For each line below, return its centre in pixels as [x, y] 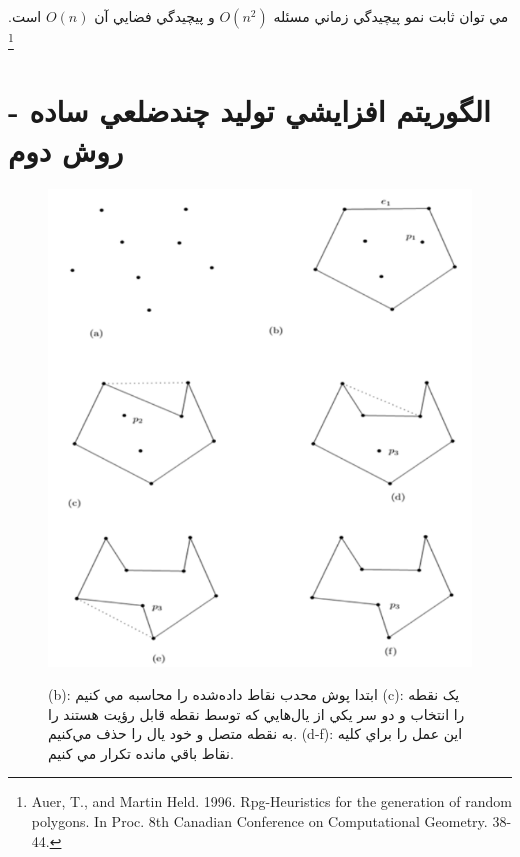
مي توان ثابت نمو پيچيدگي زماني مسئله [391, 16]
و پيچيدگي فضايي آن [154, 16]
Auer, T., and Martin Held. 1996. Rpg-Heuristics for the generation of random [271, 801]
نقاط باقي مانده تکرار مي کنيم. [141, 752]
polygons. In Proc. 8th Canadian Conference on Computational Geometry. [259, 821]
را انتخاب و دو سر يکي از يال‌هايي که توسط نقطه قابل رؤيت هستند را [256, 713]
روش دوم [66, 149]
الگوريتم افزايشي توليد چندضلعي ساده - [249, 110]
